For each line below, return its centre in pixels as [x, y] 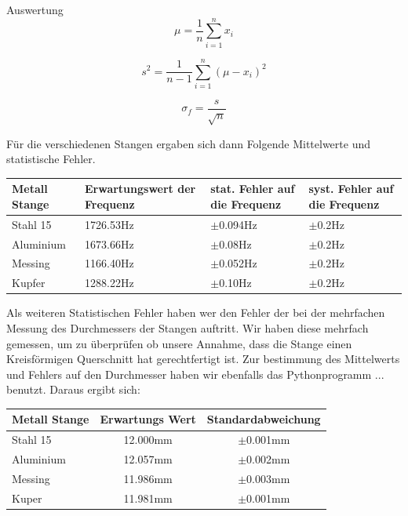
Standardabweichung [264, 419]
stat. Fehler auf [253, 189]
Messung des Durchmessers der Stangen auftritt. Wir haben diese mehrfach [188, 328]
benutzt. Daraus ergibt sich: [73, 389]
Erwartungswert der [140, 189]
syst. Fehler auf [351, 189]
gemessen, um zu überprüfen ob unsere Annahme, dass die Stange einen [179, 343]
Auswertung [35, 9]
